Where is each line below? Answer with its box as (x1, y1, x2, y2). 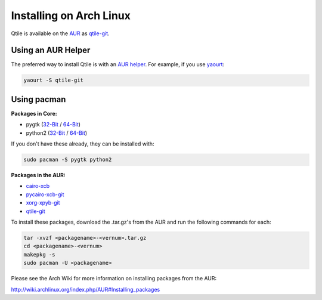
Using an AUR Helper (11, 45, 91, 55)
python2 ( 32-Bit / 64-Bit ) (26, 129, 88, 137)
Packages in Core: (11, 110, 57, 117)
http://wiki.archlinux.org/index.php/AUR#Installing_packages (11, 286, 160, 293)
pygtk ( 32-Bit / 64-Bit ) (26, 121, 80, 128)
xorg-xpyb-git (26, 199, 60, 206)
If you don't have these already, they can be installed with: (11, 140, 154, 147)
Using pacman (11, 94, 66, 104)
